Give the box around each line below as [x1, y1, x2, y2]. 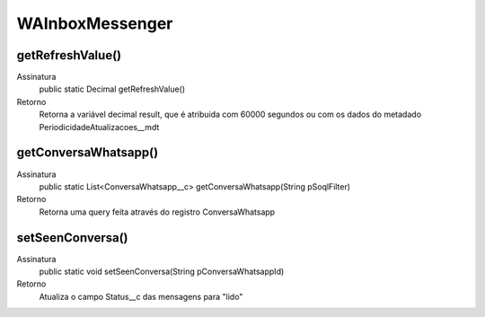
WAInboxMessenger [16, 13, 173, 33]
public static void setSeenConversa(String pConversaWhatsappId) [39, 266, 285, 277]
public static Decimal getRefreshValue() [39, 84, 186, 94]
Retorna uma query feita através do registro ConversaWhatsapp [39, 207, 276, 217]
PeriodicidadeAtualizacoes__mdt [39, 121, 160, 132]
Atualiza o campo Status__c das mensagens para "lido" [39, 291, 243, 302]
